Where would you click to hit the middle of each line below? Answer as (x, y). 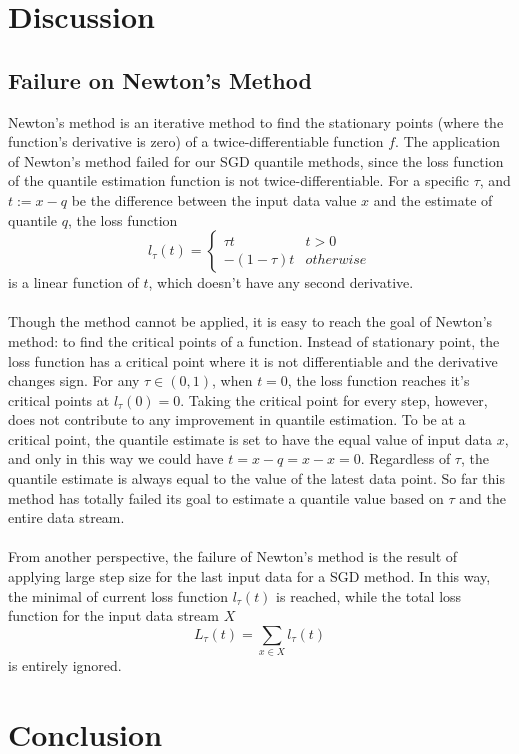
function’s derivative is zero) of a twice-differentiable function (196, 141)
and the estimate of (433, 199)
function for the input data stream (113, 615)
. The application (448, 141)
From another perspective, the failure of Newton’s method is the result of (233, 556)
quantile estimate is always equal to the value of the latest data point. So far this (257, 478)
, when (232, 380)
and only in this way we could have (116, 458)
